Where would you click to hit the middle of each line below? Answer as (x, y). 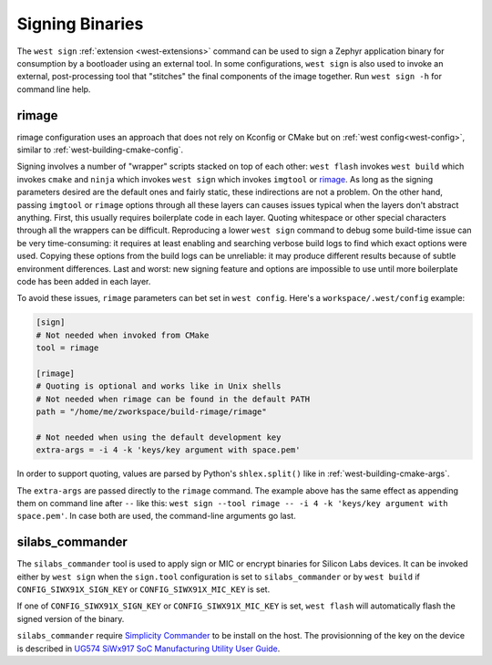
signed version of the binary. (71, 618)
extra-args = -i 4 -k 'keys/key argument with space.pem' (168, 450)
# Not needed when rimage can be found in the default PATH (173, 399)
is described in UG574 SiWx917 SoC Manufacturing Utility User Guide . (149, 649)
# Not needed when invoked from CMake (123, 335)
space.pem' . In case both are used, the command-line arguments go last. (156, 516)
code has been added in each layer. (84, 281)
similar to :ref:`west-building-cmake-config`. (100, 150)
